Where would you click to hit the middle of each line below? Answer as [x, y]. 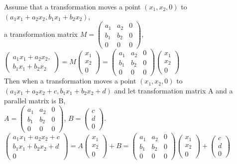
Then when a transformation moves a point [70, 81]
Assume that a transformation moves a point [72, 6]
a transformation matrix [41, 34]
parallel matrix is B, [35, 100]
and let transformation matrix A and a [174, 90]
